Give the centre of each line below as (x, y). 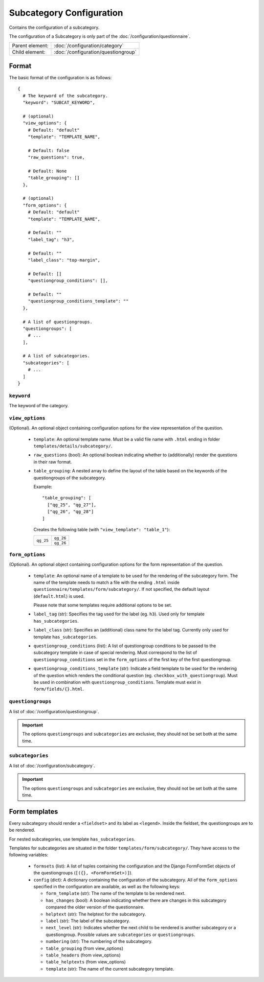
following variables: (29, 855)
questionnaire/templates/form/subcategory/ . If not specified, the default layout (121, 589)
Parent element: (30, 46)
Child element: (29, 52)
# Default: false (48, 150)
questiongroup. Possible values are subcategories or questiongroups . (121, 935)
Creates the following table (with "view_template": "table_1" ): (102, 529)
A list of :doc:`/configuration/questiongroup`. (54, 711)
